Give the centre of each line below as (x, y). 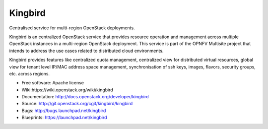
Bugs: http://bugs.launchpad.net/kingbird (64, 110)
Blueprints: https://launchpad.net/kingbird (64, 118)
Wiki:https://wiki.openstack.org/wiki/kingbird (67, 90)
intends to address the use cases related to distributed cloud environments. (86, 51)
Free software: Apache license (53, 83)
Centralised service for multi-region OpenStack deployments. (72, 28)
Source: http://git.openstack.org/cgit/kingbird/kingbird (77, 104)
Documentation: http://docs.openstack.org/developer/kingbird (85, 97)
